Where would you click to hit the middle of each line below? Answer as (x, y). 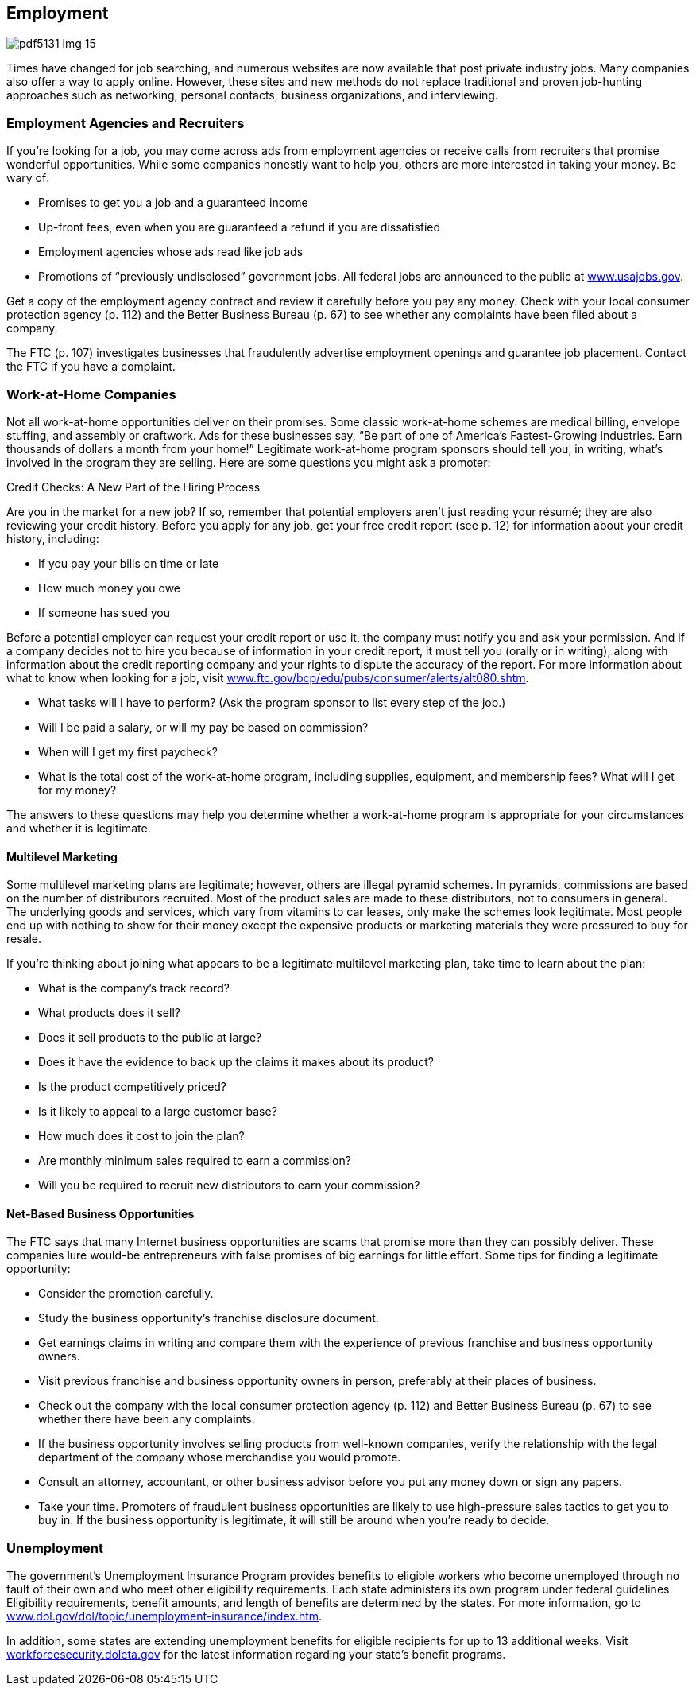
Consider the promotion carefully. (126, 1294)
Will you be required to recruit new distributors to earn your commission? (229, 1186)
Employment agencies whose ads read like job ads (171, 252)
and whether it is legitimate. (79, 828)
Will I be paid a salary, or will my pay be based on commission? (203, 727)
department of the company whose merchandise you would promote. (220, 1457)
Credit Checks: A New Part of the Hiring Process (133, 487)
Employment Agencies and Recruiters (126, 123)
